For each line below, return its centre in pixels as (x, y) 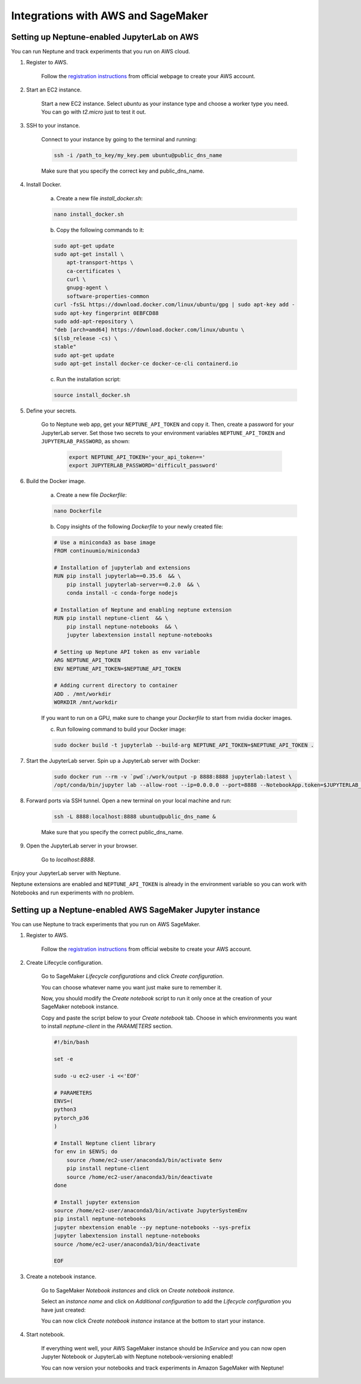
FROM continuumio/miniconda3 (97, 551)
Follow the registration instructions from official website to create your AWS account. (147, 949)
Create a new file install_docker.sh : (100, 198)
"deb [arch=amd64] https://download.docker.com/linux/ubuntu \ (149, 330)
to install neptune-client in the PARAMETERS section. (107, 1026)
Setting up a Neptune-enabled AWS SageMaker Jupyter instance (136, 910)
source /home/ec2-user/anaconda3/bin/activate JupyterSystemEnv (151, 1211)
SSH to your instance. (53, 126)
